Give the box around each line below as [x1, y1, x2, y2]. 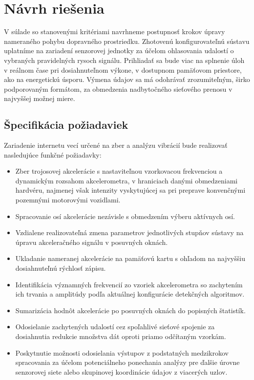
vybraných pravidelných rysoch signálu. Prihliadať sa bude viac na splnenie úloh [4, 55, 245, 65]
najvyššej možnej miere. [4, 93, 75, 103]
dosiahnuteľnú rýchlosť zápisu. [15, 263, 106, 273]
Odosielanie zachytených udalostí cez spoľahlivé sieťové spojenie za [15, 321, 215, 332]
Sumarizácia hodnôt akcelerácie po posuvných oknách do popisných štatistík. [15, 305, 246, 315]
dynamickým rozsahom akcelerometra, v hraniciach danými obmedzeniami [15, 175, 238, 185]
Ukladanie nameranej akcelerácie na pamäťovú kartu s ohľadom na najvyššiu [15, 253, 245, 263]
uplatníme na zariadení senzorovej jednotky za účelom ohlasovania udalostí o [4, 45, 234, 56]
